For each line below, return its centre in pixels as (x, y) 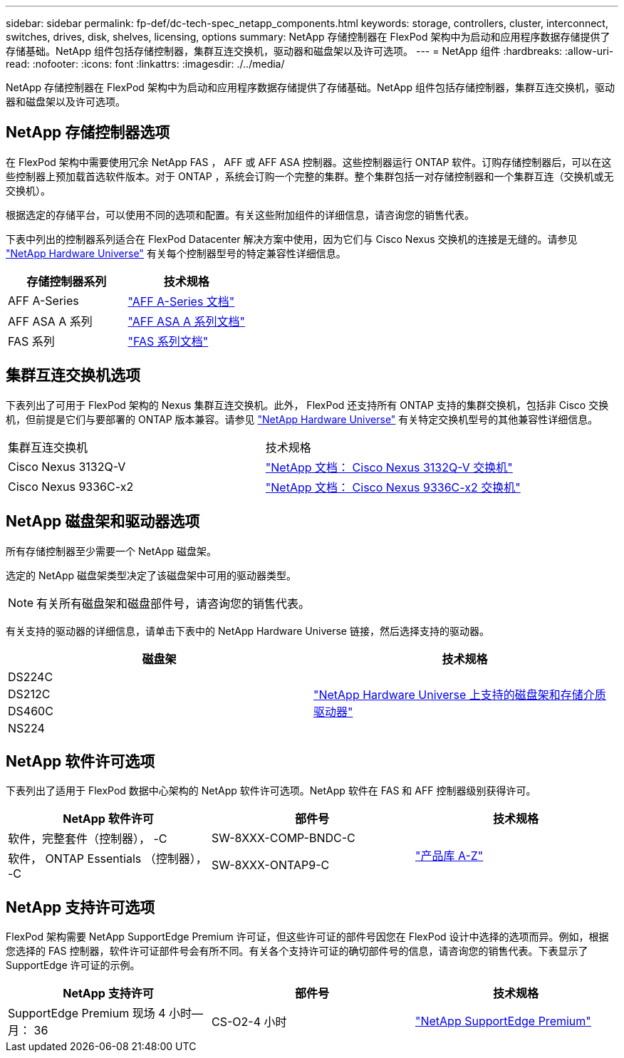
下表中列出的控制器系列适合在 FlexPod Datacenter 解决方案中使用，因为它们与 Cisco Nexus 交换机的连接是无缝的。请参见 (292, 239)
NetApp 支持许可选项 (80, 907)
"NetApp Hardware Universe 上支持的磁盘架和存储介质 (460, 694)
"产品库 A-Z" (449, 856)
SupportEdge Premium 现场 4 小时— (105, 1013)
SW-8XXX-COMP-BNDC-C (283, 838)
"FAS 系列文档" (168, 341)
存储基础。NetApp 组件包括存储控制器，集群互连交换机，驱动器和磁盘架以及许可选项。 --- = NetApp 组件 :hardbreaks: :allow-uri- (310, 51)
